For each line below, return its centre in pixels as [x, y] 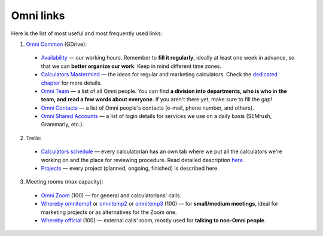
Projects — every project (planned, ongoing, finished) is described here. [130, 168]
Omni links [38, 15]
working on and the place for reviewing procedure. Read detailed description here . [143, 160]
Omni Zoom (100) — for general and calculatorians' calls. [111, 195]
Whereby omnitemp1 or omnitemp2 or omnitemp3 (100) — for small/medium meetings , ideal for [160, 204]
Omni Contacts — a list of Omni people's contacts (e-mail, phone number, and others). [147, 108]
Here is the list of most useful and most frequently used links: [87, 33]
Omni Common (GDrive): [56, 44]
